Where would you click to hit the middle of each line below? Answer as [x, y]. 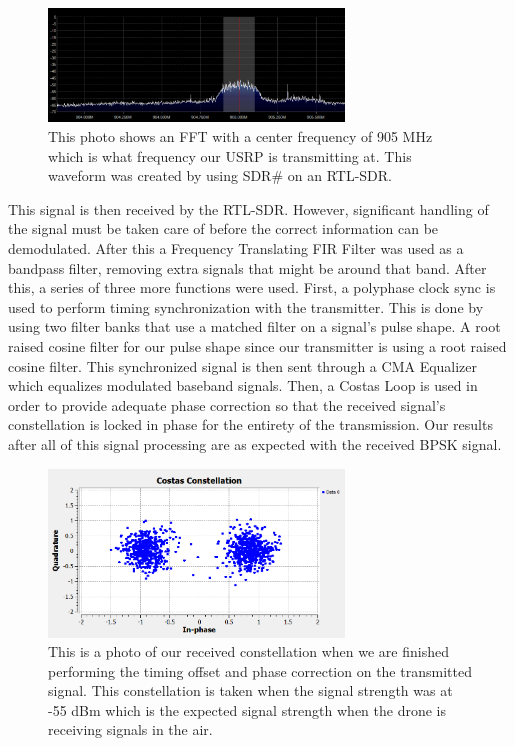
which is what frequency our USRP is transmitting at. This [230, 155]
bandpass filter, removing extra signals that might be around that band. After [247, 267]
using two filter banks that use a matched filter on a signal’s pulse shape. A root [254, 326]
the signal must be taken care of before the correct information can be [223, 228]
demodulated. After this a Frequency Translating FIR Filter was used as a [236, 248]
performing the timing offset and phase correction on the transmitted [260, 670]
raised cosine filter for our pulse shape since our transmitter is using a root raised [257, 346]
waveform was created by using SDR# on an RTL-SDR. [220, 175]
